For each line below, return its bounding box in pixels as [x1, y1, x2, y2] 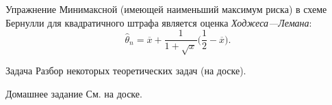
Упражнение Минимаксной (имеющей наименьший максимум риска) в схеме [5, 2, 327, 16]
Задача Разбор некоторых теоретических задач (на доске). [5, 63, 246, 78]
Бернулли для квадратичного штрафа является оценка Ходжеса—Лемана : [5, 15, 312, 29]
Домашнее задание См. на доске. [5, 86, 142, 100]
